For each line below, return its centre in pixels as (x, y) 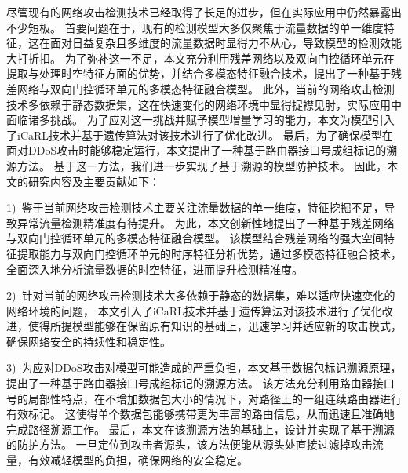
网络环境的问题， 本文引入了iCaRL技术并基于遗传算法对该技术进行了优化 (194, 310)
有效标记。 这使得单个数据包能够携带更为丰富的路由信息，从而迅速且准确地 (200, 414)
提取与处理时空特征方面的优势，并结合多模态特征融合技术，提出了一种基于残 (204, 73)
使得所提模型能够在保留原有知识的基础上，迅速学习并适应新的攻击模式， (215, 326)
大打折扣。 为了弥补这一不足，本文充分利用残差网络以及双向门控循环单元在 (200, 58)
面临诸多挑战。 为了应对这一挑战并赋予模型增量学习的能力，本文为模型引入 (200, 120)
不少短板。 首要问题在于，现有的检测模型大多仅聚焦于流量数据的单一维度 (195, 27)
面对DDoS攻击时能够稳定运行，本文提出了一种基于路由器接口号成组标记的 (197, 150)
